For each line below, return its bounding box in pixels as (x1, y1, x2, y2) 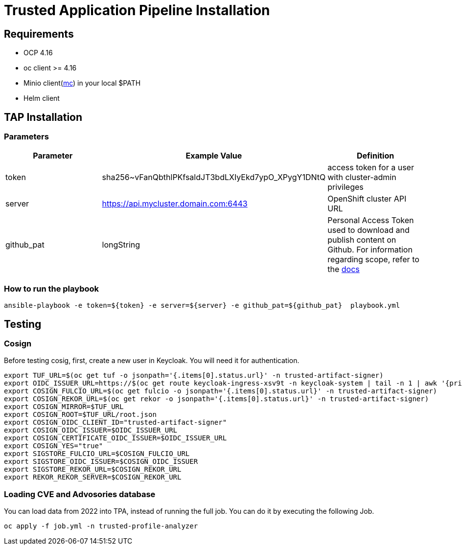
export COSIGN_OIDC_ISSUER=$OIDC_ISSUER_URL (4, 426, 178, 435)
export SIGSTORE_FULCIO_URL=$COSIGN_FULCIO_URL (4, 450, 190, 458)
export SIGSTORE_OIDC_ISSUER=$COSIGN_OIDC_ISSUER (4, 457, 198, 466)
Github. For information (327, 245, 413, 255)
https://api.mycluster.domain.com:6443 (102, 199, 248, 209)
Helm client (23, 94, 60, 103)
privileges (327, 182, 364, 192)
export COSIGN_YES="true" (4, 442, 103, 450)
